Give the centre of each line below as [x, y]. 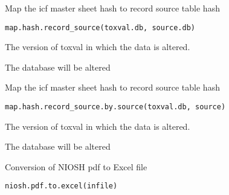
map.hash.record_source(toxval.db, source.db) [100, 27]
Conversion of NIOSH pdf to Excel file [76, 166]
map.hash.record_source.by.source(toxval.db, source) [115, 107]
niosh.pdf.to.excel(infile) [61, 186]
